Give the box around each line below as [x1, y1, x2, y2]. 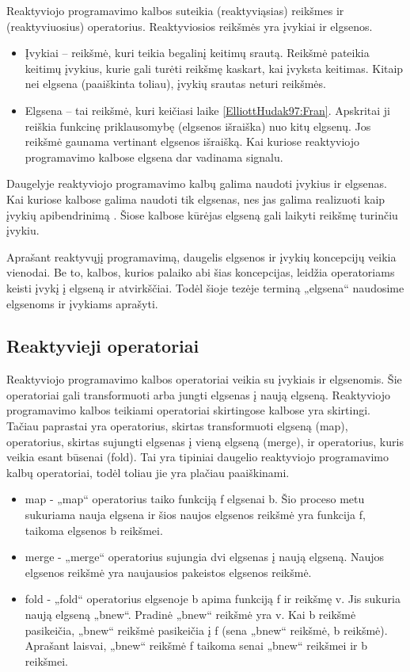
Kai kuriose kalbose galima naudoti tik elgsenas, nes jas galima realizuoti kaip [6, 190, 385, 207]
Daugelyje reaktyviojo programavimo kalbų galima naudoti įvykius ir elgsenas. [6, 175, 387, 192]
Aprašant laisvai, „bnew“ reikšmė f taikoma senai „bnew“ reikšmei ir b [25, 637, 367, 654]
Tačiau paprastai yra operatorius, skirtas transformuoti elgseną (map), [6, 418, 348, 434]
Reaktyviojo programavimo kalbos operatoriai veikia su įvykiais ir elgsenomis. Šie [6, 371, 402, 388]
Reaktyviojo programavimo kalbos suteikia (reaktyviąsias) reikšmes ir [6, 2, 344, 18]
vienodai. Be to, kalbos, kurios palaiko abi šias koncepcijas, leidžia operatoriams [6, 264, 395, 281]
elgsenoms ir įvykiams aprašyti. [6, 295, 158, 311]
